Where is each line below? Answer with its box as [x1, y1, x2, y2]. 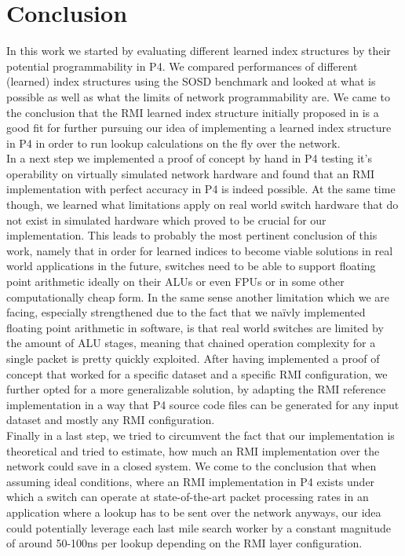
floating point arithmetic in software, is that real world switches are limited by [6, 319, 384, 335]
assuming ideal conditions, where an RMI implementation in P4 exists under [6, 473, 375, 489]
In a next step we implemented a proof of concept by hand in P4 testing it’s [6, 150, 372, 166]
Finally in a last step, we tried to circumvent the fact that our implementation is [6, 426, 395, 443]
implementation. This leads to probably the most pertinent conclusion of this [6, 227, 378, 243]
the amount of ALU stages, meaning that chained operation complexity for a [6, 335, 376, 351]
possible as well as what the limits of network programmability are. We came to [6, 88, 390, 104]
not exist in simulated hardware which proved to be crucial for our [6, 211, 327, 228]
